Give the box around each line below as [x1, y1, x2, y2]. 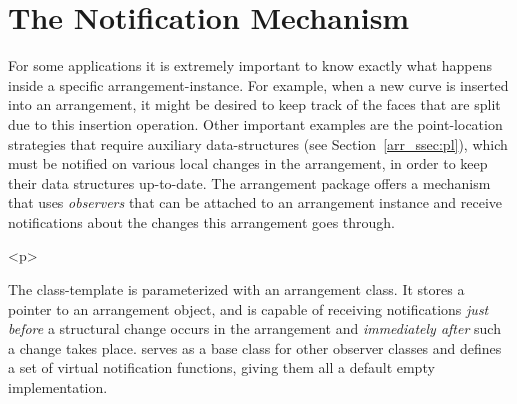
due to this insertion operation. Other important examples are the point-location [8, 113, 503, 134]
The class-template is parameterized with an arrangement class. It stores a [8, 279, 465, 300]
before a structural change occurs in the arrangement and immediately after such [8, 318, 501, 339]
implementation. [8, 377, 108, 398]
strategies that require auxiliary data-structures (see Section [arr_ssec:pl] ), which [8, 133, 508, 154]
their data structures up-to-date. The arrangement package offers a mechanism [8, 172, 491, 193]
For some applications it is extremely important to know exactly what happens [8, 55, 493, 76]
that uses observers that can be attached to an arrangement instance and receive [8, 192, 503, 213]
